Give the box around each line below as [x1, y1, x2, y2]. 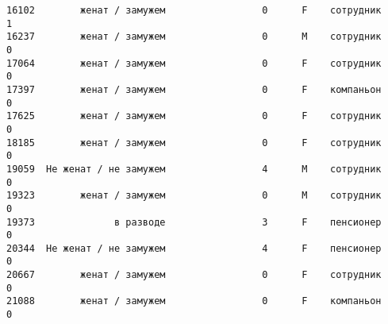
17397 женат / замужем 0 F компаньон [6, 83, 382, 95]
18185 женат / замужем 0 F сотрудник [6, 137, 382, 148]
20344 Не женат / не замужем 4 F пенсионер [6, 242, 382, 254]
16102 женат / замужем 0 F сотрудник [6, 5, 382, 16]
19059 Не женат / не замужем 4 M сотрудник [6, 163, 382, 175]
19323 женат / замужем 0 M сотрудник [6, 190, 382, 202]
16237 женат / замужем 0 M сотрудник [6, 31, 382, 43]
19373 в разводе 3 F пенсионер [6, 216, 382, 228]
